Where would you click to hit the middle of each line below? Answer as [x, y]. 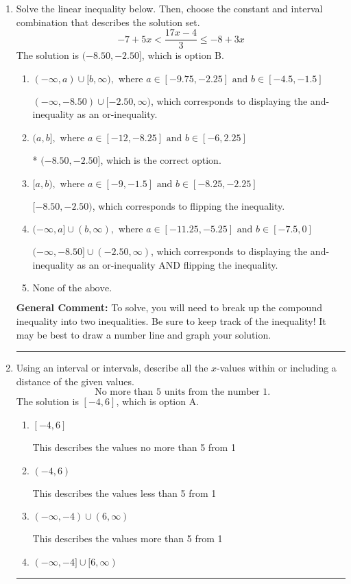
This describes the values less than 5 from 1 [124, 492]
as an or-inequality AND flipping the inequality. [178, 264]
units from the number [212, 392]
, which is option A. [158, 401]
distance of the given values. [75, 381]
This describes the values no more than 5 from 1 [134, 447]
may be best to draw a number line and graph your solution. [144, 334]
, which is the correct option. [161, 160]
